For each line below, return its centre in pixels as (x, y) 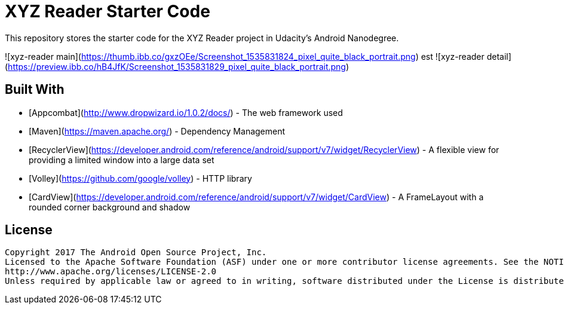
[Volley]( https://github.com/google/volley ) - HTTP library (140, 178)
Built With (35, 90)
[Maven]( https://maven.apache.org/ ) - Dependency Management (157, 131)
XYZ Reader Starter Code (108, 11)
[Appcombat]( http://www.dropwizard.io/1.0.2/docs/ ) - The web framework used (186, 112)
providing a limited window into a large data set (122, 160)
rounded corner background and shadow (110, 207)
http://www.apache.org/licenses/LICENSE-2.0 (111, 272)
